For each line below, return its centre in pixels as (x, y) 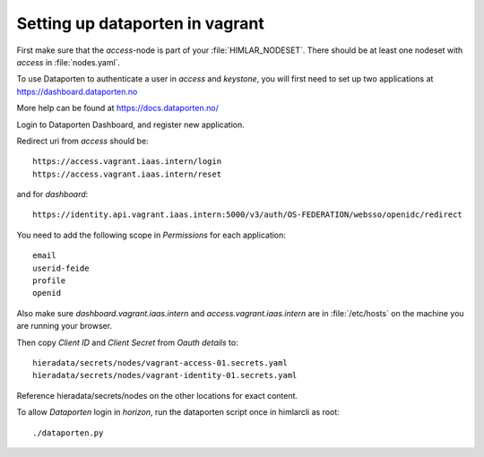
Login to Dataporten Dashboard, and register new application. (131, 125)
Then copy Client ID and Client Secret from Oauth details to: (127, 342)
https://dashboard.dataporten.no (77, 91)
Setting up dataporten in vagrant (140, 23)
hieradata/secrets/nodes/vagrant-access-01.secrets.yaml (160, 362)
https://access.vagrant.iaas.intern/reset (127, 174)
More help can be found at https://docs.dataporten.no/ (117, 108)
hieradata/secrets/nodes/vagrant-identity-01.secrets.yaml (165, 375)
